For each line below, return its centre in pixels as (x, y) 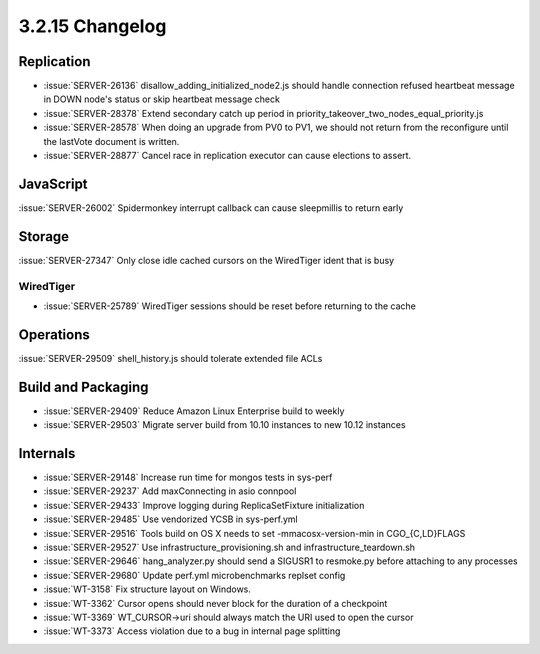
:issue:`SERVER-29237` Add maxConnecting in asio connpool (170, 491)
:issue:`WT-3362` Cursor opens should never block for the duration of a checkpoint (215, 603)
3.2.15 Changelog (92, 26)
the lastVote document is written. (111, 141)
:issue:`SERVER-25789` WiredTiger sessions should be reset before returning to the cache (230, 306)
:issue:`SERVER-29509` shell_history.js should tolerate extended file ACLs (170, 358)
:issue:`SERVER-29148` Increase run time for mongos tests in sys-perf (188, 477)
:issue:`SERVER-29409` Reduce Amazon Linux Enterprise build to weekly (194, 411)
